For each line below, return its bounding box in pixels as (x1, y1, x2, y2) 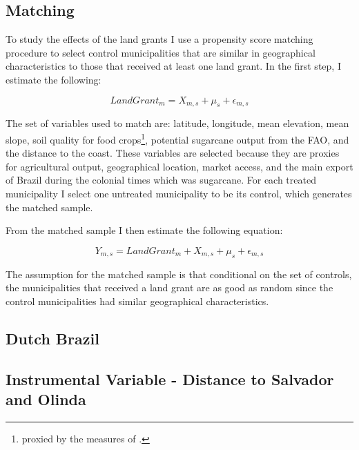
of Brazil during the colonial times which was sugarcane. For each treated (6, 173, 316, 187)
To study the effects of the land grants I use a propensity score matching (6, 32, 313, 46)
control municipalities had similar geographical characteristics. (6, 293, 269, 308)
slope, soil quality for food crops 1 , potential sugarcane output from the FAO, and (6, 130, 349, 146)
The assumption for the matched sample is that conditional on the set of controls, (6, 266, 352, 281)
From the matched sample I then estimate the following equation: (6, 223, 283, 237)
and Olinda (6, 388, 86, 409)
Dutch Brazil (6, 327, 99, 349)
